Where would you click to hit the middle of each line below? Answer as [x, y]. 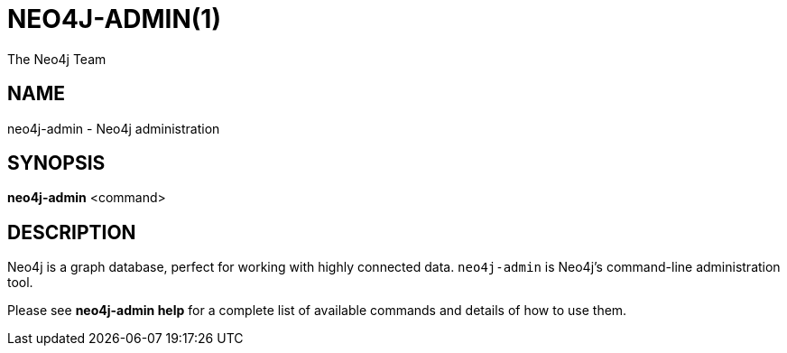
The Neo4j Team [57, 59]
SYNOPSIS [56, 163]
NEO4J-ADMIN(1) [114, 19]
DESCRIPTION [72, 232]
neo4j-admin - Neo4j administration [114, 128]
